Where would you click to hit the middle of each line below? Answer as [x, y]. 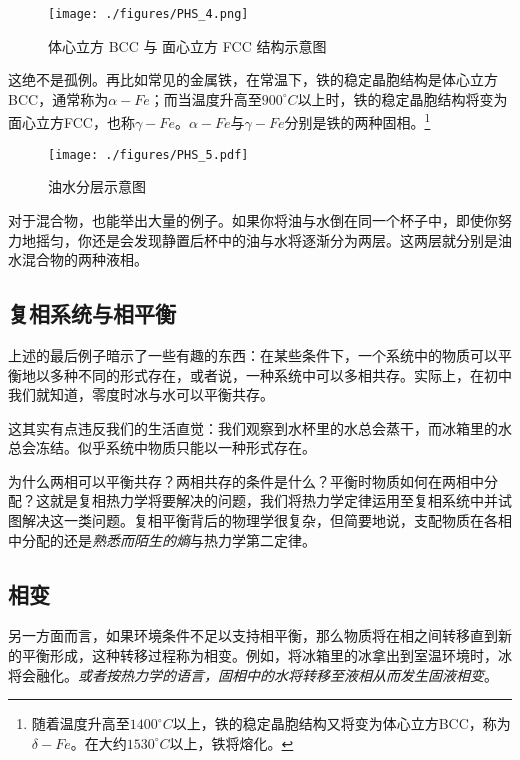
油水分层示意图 [97, 186]
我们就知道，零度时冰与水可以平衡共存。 [141, 394]
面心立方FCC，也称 [71, 122]
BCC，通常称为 [58, 98]
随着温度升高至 [80, 723]
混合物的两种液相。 [84, 259]
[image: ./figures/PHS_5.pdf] [148, 154]
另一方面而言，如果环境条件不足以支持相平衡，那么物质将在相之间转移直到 [253, 635]
